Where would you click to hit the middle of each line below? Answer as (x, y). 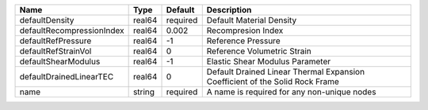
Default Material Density (252, 20)
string (143, 92)
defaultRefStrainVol (55, 51)
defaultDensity (47, 20)
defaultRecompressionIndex (72, 30)
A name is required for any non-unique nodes (291, 92)
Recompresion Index (245, 30)
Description (229, 10)
